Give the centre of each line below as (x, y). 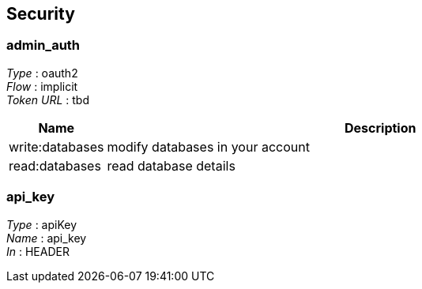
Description (381, 128)
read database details (171, 165)
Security (41, 14)
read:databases (55, 165)
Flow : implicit (42, 86)
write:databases (57, 146)
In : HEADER (38, 251)
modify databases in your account (208, 146)
